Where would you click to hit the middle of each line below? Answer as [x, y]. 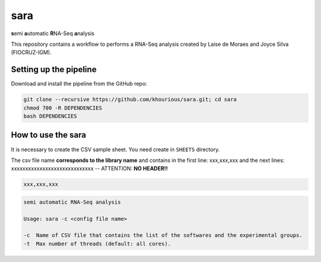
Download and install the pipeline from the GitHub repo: [79, 84]
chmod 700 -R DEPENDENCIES [63, 108]
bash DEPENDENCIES [50, 116]
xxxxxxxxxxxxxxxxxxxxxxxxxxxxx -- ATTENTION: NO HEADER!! [89, 169]
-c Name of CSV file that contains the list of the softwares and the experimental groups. [163, 236]
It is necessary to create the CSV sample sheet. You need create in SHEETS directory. [115, 149]
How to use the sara [48, 135]
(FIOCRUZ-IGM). [31, 52]
